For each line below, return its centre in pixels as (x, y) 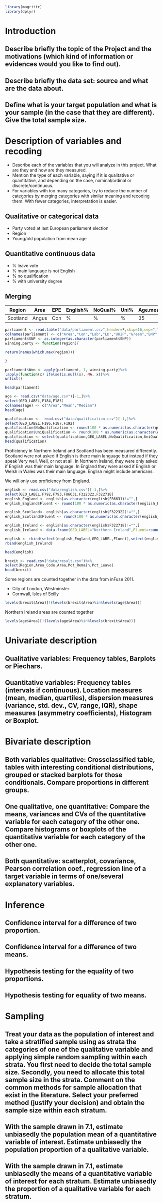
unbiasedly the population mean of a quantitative (81, 1135)
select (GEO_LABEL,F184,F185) (34, 401)
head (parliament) (23, 388)
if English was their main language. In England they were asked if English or (81, 466)
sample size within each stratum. (56, 1110)
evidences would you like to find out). (63, 64)
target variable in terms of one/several (64, 876)
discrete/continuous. (33, 186)
